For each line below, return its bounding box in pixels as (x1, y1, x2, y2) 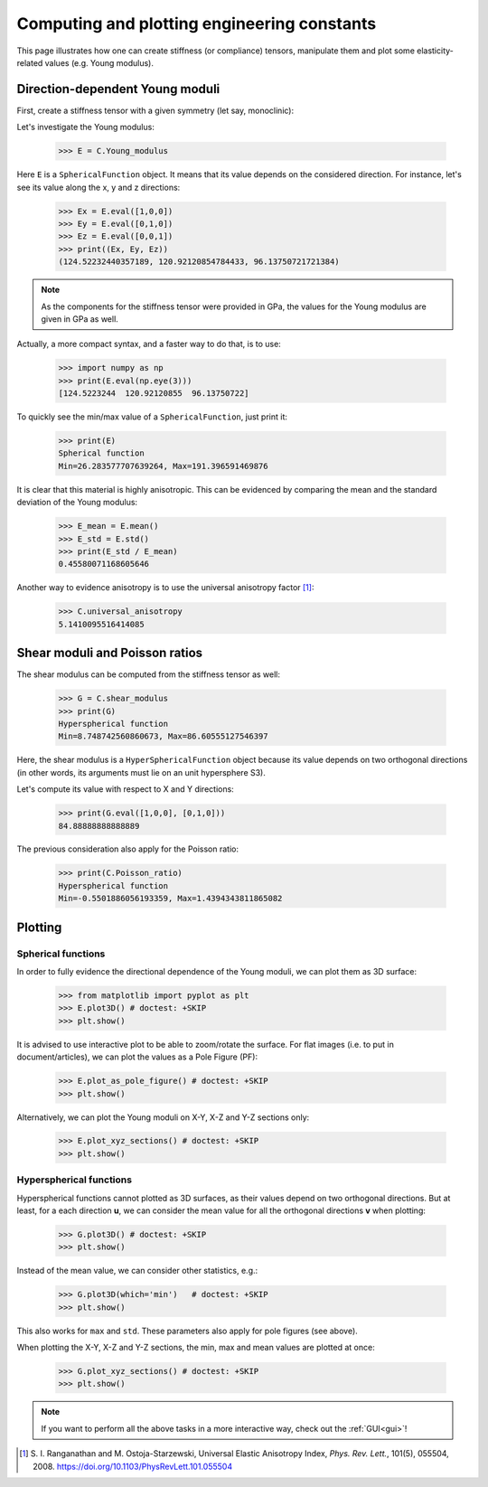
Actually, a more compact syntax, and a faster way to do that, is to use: (16, 339, 282, 350)
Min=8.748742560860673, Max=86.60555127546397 (58, 731, 268, 741)
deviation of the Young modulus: (16, 497, 138, 508)
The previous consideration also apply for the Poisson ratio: (16, 843, 239, 854)
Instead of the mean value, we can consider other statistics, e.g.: (16, 1266, 258, 1276)
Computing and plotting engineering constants (16, 14, 377, 33)
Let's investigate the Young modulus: (16, 122, 155, 133)
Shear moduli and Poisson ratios (16, 645, 203, 661)
